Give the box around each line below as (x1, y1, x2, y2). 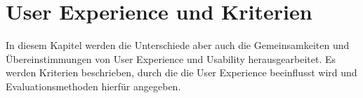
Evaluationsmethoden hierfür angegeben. (6, 78, 181, 93)
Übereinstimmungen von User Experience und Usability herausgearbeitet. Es (6, 51, 336, 66)
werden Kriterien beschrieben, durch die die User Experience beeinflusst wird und (6, 65, 357, 80)
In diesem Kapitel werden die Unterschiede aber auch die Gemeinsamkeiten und (6, 38, 350, 52)
